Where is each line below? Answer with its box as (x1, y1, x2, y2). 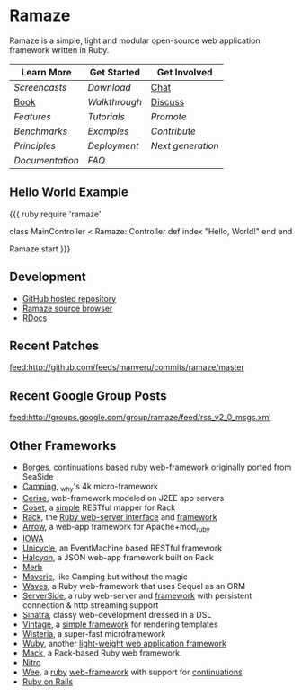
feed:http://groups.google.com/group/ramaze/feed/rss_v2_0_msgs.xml (9, 412, 271, 423)
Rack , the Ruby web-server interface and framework (22, 511, 217, 522)
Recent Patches (9, 338, 100, 353)
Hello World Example (9, 185, 128, 200)
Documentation (13, 154, 79, 166)
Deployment (87, 139, 139, 152)
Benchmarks (13, 125, 68, 137)
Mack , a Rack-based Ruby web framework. (22, 648, 182, 658)
